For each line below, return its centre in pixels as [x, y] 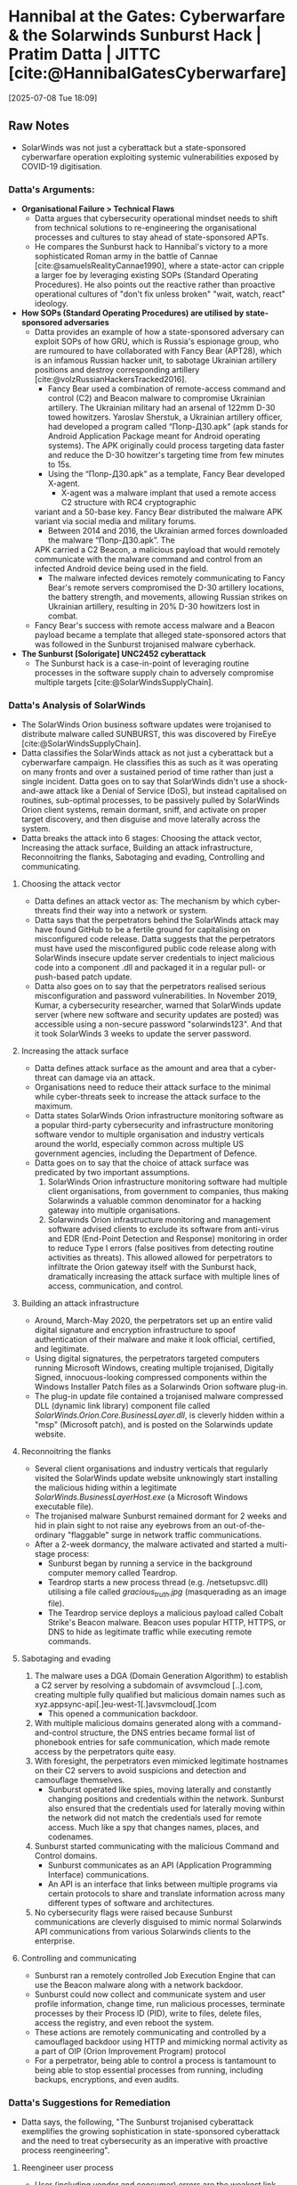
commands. [69, 1641]
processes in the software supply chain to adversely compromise [154, 673]
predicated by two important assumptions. [112, 1173]
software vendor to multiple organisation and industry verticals [149, 1134]
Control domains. [66, 1856]
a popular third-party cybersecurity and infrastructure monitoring [154, 1125]
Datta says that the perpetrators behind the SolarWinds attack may [157, 921]
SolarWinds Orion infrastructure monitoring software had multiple [168, 1182]
